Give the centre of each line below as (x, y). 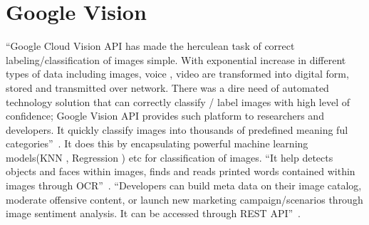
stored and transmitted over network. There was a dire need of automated (167, 87)
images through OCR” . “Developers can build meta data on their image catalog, (184, 185)
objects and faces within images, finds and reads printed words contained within (181, 171)
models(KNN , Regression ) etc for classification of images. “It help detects (170, 157)
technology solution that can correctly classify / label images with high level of (178, 101)
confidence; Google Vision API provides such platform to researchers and (165, 116)
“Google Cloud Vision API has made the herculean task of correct (150, 46)
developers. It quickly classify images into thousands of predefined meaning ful (177, 129)
